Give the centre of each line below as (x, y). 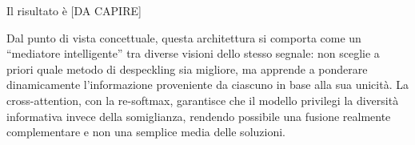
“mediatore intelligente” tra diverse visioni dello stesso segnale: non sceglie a (193, 53)
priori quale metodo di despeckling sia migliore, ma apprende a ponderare (187, 68)
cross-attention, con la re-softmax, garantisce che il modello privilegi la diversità (203, 100)
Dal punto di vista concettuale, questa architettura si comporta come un (184, 37)
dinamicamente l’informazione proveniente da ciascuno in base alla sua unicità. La (207, 85)
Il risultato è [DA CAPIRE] (74, 10)
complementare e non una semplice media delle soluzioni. (146, 132)
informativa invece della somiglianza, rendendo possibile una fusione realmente (199, 116)
